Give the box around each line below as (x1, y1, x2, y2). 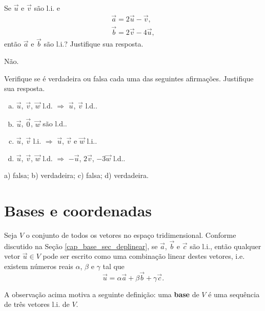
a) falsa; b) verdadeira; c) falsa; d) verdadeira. (4, 170, 149, 181)
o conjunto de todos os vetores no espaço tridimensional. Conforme (26, 230, 236, 240)
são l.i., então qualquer (190, 240, 261, 251)
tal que (103, 261, 125, 271)
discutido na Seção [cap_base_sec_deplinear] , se (4, 240, 158, 251)
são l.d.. (43, 118, 67, 129)
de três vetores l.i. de (4, 299, 70, 309)
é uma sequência (208, 288, 260, 299)
